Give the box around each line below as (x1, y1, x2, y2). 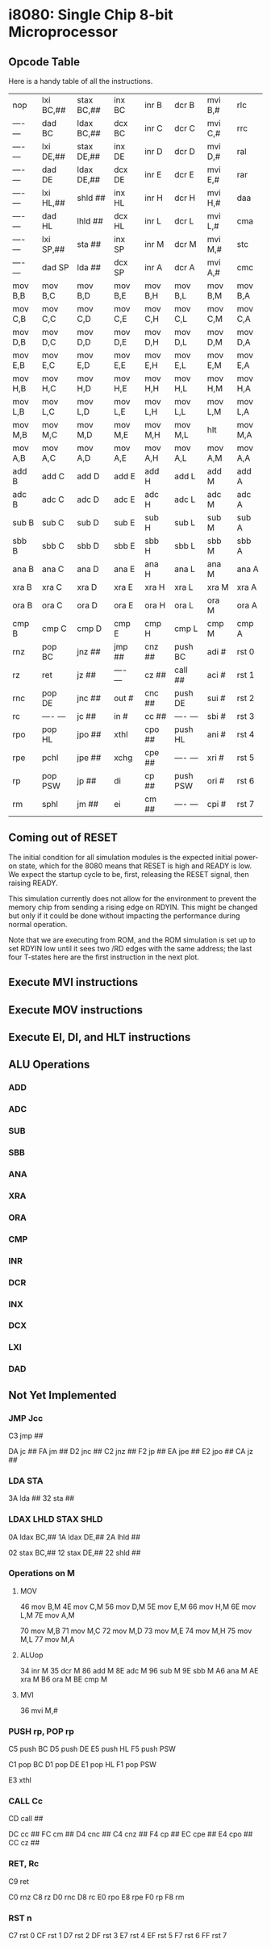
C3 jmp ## (8, 1431, 44, 1440)
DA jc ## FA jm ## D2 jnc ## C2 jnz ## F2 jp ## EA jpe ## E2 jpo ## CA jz (8, 1446, 254, 1456)
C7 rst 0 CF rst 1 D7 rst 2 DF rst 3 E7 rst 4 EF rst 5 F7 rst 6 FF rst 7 (8, 1931, 227, 1941)
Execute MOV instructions (8, 1003, 144, 1017)
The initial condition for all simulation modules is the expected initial (8, 852, 233, 862)
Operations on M (8, 1568, 75, 1579)
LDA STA (8, 1475, 44, 1486)
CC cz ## (8, 1838, 40, 1848)
